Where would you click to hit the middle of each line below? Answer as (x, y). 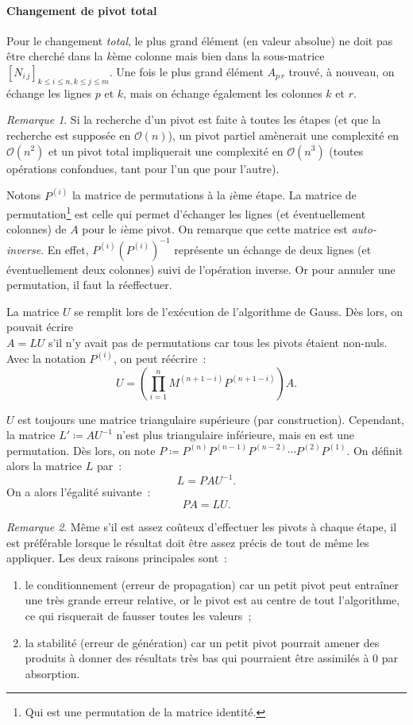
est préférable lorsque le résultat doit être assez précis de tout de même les (188, 542)
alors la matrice (44, 466)
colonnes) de (37, 229)
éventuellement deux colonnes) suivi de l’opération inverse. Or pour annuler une (201, 269)
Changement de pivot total (82, 10)
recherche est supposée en (69, 135)
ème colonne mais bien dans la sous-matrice (218, 56)
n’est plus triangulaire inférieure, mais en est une (235, 435)
